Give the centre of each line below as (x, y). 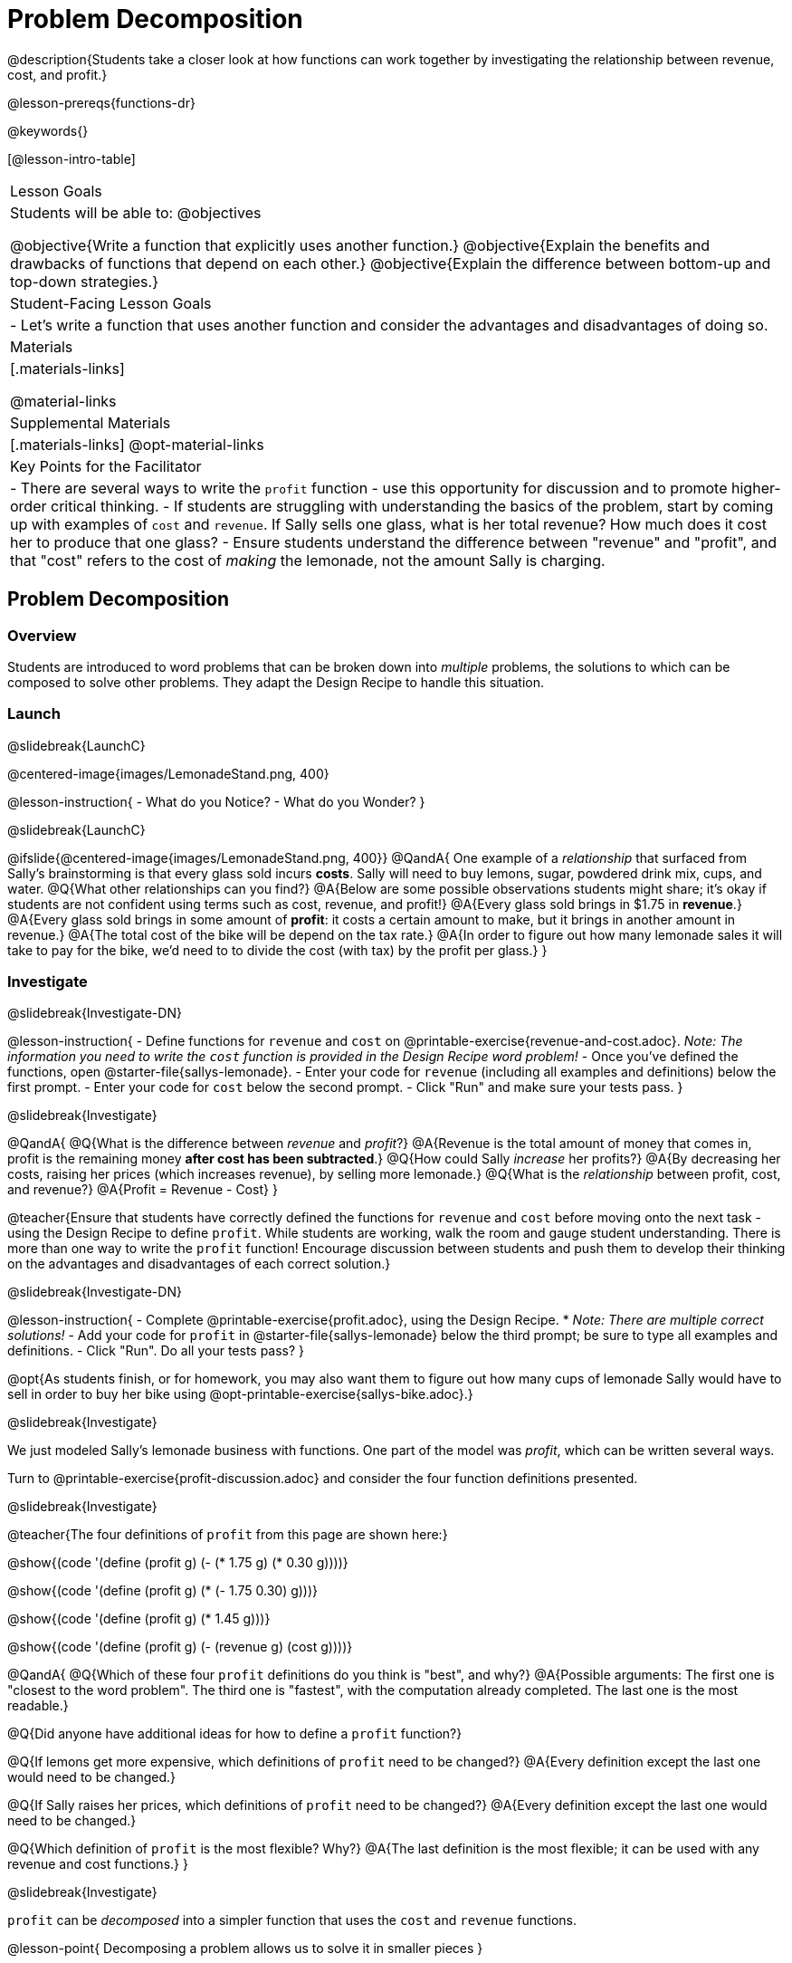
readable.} (38, 1706)
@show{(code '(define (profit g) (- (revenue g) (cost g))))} (180, 1647)
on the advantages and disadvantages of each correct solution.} (199, 1264)
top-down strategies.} (84, 281)
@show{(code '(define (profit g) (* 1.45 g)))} (139, 1619)
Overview (42, 635)
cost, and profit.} (57, 74)
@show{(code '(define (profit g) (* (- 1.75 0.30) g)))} (163, 1591)
